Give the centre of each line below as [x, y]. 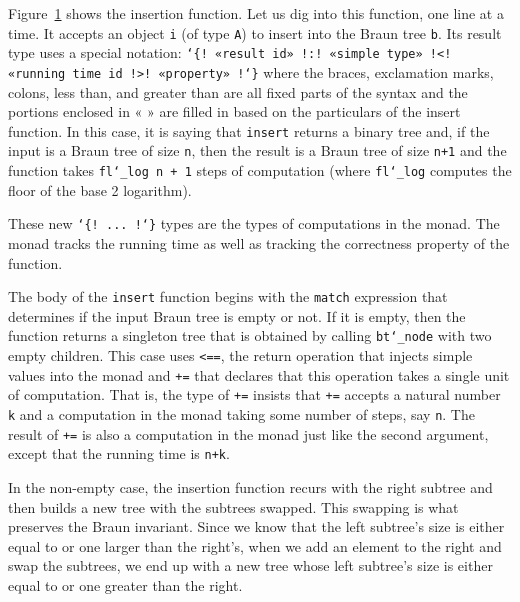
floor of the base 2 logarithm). [100, 189]
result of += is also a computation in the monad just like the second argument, [248, 433]
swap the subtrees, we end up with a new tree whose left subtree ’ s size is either [250, 565]
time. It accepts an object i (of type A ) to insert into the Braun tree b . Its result [255, 32]
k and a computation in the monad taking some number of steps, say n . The [241, 414]
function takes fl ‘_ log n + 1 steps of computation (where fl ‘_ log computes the [260, 170]
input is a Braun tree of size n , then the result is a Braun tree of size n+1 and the [257, 150]
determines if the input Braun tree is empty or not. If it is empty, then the [237, 315]
